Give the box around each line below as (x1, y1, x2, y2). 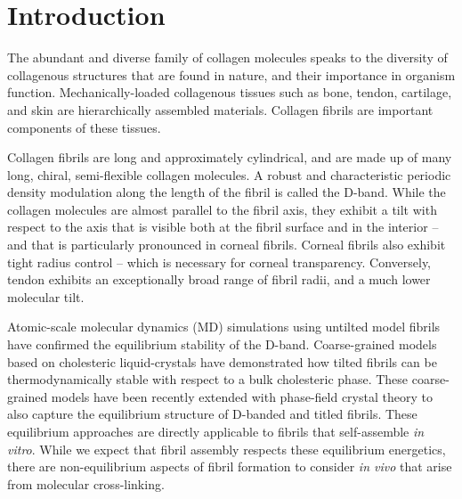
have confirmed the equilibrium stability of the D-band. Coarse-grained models (7, 335, 437, 354)
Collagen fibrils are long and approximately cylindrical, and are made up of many (7, 148, 452, 167)
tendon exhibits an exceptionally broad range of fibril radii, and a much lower (7, 270, 431, 289)
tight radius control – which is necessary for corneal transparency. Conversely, (7, 252, 432, 271)
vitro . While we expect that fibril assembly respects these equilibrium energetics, (7, 439, 446, 458)
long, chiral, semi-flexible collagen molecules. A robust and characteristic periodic (7, 165, 451, 184)
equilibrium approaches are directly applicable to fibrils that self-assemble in (7, 422, 425, 440)
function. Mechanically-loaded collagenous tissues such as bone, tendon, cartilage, (7, 83, 452, 102)
